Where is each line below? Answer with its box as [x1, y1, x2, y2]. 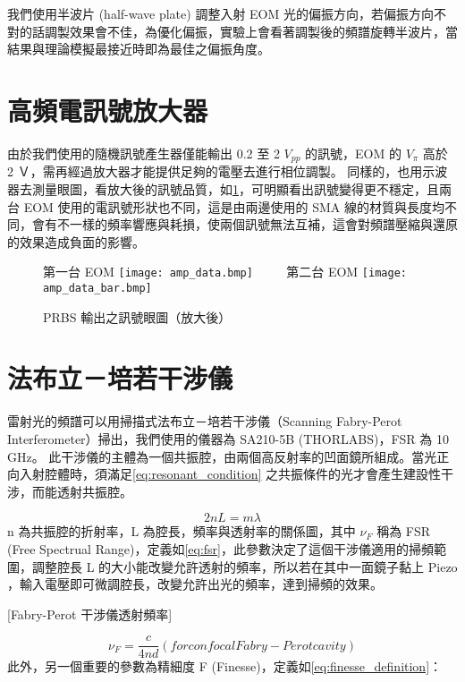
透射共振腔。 [56, 482, 132, 500]
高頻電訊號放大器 [7, 91, 208, 128]
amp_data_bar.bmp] [43, 281, 152, 294]
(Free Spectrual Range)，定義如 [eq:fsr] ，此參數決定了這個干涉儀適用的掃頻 [7, 539, 434, 558]
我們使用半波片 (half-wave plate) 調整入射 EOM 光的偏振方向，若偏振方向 [7, 4, 434, 22]
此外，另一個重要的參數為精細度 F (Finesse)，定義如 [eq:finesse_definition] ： [7, 657, 443, 676]
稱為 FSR [376, 522, 431, 541]
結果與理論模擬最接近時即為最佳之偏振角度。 [7, 39, 270, 58]
